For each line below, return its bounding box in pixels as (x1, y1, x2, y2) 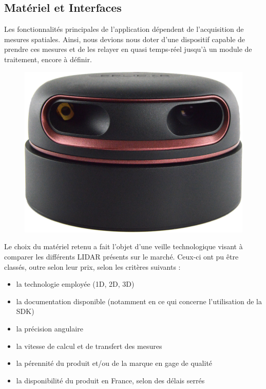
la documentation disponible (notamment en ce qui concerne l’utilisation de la (16, 295, 262, 306)
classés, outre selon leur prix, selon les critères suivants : (4, 261, 181, 272)
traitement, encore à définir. (4, 53, 92, 64)
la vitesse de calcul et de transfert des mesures (16, 340, 162, 351)
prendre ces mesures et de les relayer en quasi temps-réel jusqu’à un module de (4, 44, 252, 54)
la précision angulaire (16, 323, 83, 334)
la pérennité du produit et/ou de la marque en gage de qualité (16, 358, 213, 368)
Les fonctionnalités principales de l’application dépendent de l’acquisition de (4, 24, 244, 34)
